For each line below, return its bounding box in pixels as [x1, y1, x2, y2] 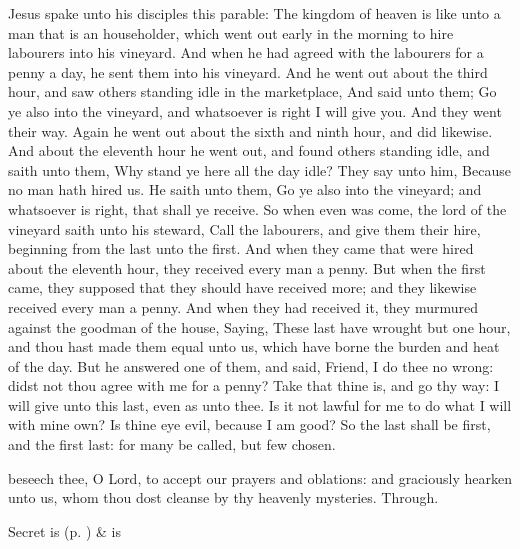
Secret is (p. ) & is [8, 520, 121, 541]
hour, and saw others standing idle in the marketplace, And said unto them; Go [8, 81, 497, 102]
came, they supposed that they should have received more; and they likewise [8, 277, 477, 298]
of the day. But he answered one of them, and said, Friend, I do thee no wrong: [8, 355, 494, 376]
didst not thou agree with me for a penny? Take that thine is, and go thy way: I [8, 375, 500, 396]
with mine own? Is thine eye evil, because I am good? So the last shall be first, [8, 414, 491, 435]
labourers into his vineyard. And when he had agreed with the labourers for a [8, 42, 484, 63]
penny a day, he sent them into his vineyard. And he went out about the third [8, 61, 488, 82]
